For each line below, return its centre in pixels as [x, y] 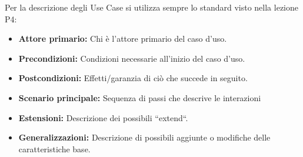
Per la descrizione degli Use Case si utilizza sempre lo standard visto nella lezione [151, 7]
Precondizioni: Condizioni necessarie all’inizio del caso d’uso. [132, 58]
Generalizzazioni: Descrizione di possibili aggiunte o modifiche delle [144, 137]
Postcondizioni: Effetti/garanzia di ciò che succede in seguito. [133, 78]
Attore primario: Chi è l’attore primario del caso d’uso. [123, 39]
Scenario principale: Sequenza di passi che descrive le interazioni [140, 97]
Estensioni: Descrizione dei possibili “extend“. [103, 117]
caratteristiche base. [54, 148]
